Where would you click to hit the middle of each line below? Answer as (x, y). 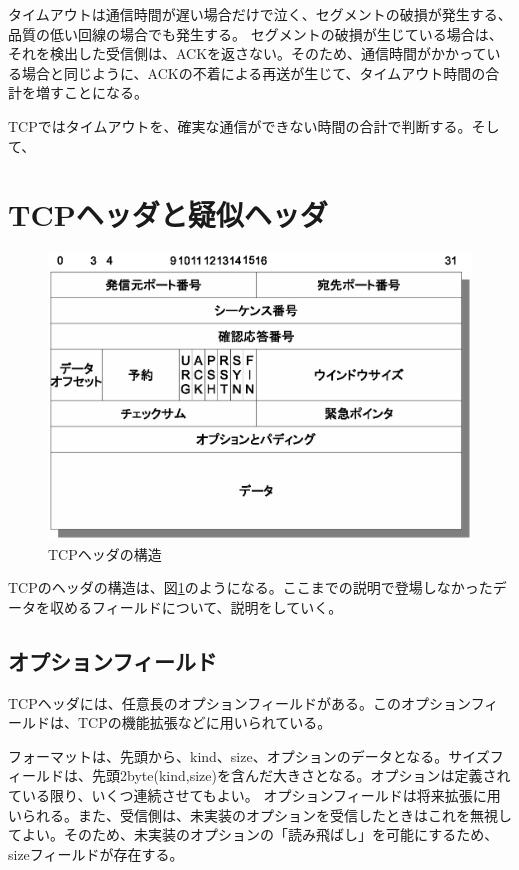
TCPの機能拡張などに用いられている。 (204, 722)
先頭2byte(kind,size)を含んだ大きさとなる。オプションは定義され (301, 775)
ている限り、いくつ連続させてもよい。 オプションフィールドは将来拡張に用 (254, 795)
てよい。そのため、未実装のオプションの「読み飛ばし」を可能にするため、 (253, 834)
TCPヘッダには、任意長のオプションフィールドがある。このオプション (239, 702)
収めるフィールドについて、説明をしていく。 (196, 606)
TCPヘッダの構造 (105, 553)
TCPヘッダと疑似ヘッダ (168, 214)
